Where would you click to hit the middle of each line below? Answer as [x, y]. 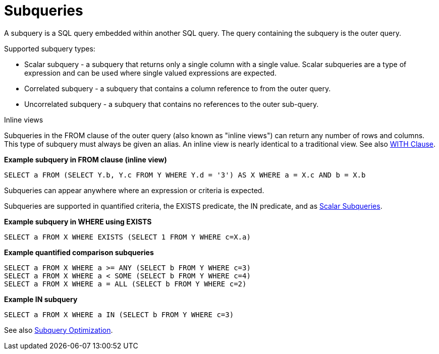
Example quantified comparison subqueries [79, 252]
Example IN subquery [41, 299]
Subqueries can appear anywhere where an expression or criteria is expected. [134, 190]
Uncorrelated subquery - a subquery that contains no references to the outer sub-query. [172, 104]
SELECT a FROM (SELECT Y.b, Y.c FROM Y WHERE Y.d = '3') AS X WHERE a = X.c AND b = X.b [185, 175]
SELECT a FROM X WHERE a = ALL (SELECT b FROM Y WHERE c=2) [125, 284]
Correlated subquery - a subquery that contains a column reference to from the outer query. [178, 88]
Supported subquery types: [50, 48]
